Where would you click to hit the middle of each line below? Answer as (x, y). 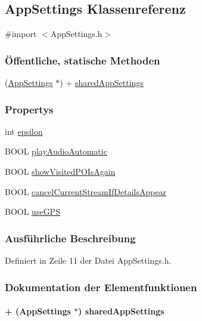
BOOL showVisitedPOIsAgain (60, 172)
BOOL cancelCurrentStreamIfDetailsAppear (86, 191)
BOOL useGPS (32, 212)
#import (21, 34)
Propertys (29, 109)
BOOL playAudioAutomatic (56, 151)
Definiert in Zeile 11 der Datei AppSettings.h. (88, 260)
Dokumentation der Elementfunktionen (101, 287)
